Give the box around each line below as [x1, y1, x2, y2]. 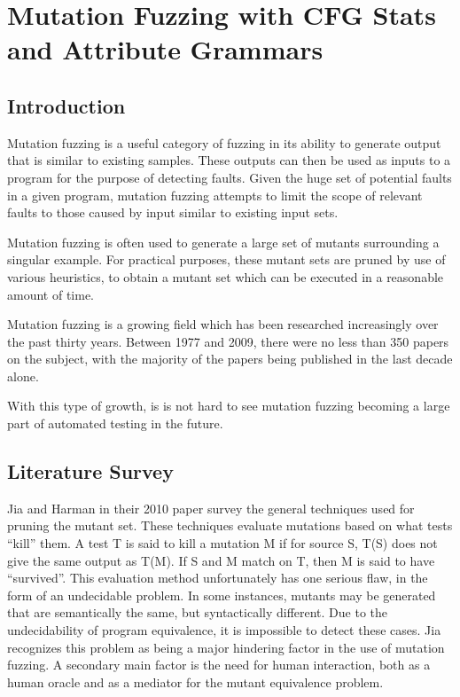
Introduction [7, 91, 126, 119]
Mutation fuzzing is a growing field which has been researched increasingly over [7, 315, 439, 333]
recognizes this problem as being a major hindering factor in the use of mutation [7, 638, 445, 656]
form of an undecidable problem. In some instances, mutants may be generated [7, 585, 436, 604]
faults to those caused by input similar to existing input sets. [7, 203, 339, 222]
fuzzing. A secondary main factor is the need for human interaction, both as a [7, 655, 431, 674]
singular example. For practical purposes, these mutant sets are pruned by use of [7, 250, 446, 269]
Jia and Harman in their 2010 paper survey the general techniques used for [7, 498, 415, 517]
